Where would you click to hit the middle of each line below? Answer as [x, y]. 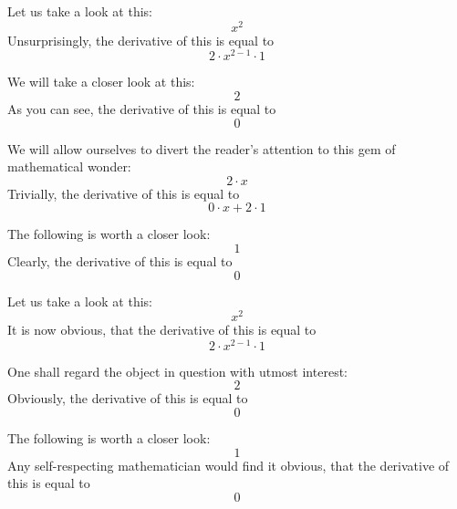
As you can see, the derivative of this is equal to [142, 108]
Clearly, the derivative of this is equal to [120, 260]
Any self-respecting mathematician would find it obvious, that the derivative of [228, 465]
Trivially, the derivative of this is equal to [124, 193]
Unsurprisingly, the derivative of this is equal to [141, 40]
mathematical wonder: [69, 166]
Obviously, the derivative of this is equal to [128, 398]
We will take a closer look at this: [101, 82]
